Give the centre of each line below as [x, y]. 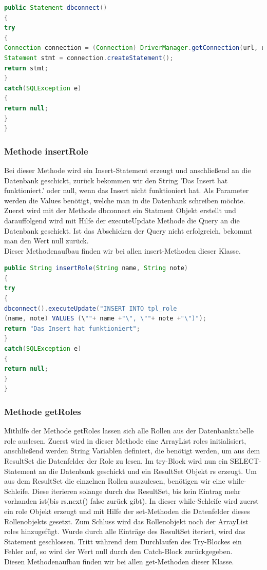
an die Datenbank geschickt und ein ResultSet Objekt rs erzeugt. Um [148, 471]
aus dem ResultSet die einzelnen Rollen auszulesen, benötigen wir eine [115, 481]
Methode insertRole [46, 151]
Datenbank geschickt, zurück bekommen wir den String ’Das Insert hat [116, 180]
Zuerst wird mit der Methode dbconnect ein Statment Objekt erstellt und [120, 210]
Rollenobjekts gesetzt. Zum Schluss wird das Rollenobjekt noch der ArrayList [126, 521]
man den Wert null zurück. [46, 241]
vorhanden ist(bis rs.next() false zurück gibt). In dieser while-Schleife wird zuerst [131, 501]
